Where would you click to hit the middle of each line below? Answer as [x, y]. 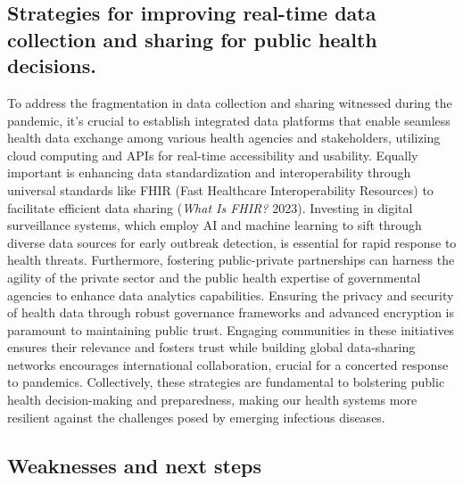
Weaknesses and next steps [134, 465]
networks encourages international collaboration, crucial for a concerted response [228, 364]
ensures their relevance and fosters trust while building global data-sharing [211, 347]
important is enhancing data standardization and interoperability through [209, 172]
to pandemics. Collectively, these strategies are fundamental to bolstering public [226, 382]
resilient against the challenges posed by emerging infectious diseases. [196, 417]
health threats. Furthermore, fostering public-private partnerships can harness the [231, 260]
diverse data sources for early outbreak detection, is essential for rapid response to [232, 242]
